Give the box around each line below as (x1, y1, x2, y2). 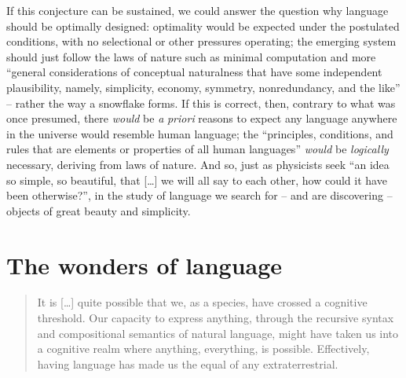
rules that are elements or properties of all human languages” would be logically (6, 141, 389, 157)
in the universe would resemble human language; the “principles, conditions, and (6, 125, 393, 141)
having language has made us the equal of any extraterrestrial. (37, 355, 338, 372)
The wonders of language (6, 248, 283, 281)
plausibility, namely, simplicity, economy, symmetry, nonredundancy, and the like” (6, 79, 401, 95)
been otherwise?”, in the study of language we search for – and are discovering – (6, 187, 393, 204)
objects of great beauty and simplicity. (6, 202, 191, 218)
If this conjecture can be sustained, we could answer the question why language (6, 2, 389, 18)
